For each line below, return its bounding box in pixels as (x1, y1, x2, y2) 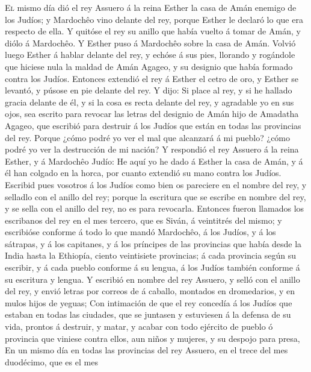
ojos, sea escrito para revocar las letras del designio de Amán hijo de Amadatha (5, 107, 299, 120)
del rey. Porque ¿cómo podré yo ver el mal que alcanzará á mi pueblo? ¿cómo (5, 131, 291, 143)
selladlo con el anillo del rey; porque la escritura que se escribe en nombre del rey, (5, 190, 306, 203)
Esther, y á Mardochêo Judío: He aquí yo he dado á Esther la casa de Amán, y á (5, 154, 303, 167)
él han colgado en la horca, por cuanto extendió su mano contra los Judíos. (5, 166, 282, 179)
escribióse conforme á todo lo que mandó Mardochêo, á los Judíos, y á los (5, 225, 276, 238)
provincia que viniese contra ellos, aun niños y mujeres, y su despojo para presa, (5, 332, 300, 344)
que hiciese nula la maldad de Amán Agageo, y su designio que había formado (5, 60, 293, 72)
